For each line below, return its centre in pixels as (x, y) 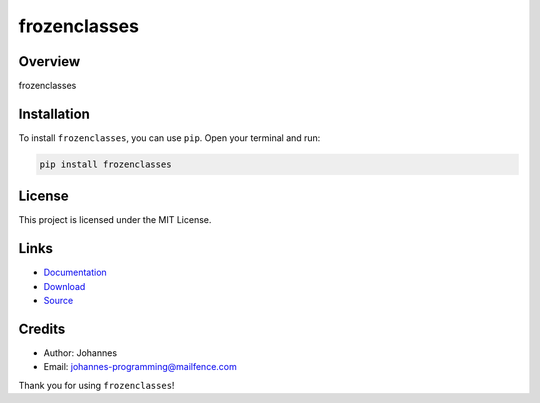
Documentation (75, 272)
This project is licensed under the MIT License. (115, 220)
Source (58, 301)
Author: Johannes (80, 353)
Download (64, 286)
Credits (42, 328)
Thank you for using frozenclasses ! (96, 385)
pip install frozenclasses (105, 164)
